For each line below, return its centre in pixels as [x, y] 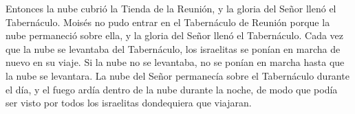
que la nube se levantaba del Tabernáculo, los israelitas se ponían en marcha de [173, 48]
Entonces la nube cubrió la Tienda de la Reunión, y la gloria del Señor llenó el [171, 8]
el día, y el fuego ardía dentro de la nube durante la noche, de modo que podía [172, 89]
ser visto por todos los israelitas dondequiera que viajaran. [129, 103]
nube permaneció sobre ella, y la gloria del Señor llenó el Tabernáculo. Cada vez [175, 35]
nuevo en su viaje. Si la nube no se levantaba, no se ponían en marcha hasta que [175, 62]
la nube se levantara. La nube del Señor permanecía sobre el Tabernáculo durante [177, 75]
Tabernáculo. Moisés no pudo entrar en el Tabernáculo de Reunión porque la [168, 22]
